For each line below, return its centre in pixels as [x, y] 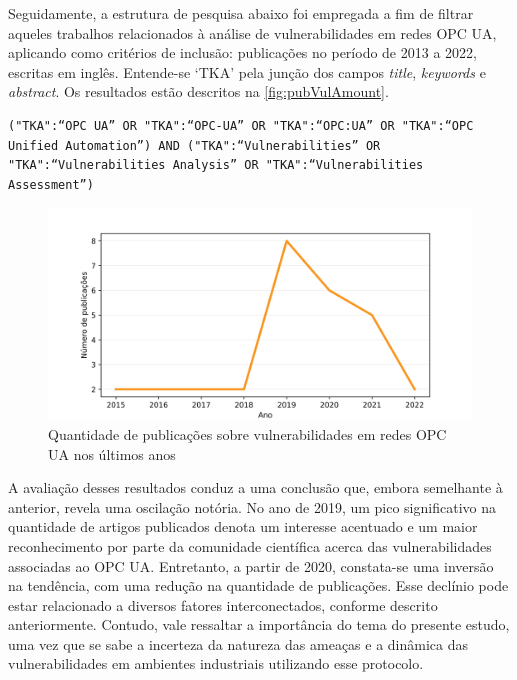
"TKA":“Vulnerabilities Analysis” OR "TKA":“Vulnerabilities [216, 165]
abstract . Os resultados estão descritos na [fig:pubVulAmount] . [198, 91]
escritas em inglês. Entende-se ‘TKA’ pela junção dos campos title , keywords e [247, 71]
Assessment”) [51, 184]
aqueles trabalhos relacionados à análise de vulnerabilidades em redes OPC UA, [252, 32]
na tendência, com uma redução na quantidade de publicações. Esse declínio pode [258, 585]
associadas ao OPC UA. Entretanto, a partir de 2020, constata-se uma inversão [251, 565]
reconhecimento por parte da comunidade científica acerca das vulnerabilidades [250, 545]
